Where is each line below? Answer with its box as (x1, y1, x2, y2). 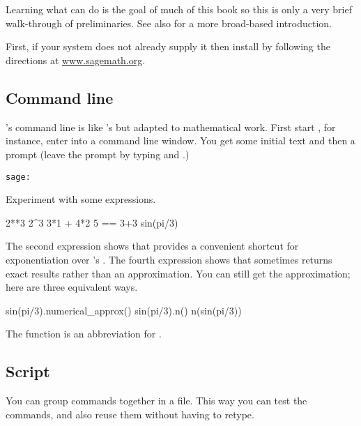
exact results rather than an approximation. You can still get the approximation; (6, 266, 351, 280)
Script (6, 360, 50, 382)
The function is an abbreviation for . (6, 326, 162, 341)
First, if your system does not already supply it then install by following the (6, 39, 330, 54)
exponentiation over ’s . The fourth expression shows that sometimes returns (6, 252, 332, 266)
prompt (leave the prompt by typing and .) (6, 146, 190, 161)
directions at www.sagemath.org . (6, 52, 146, 67)
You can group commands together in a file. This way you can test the (6, 393, 307, 408)
